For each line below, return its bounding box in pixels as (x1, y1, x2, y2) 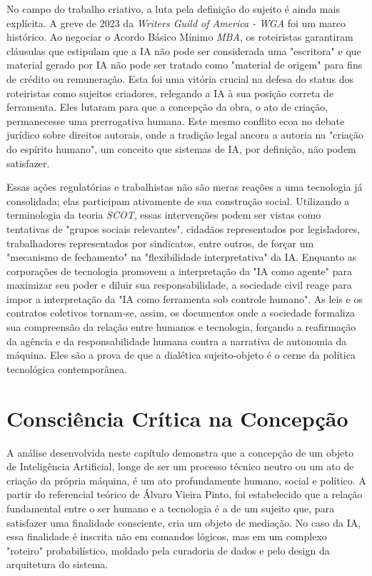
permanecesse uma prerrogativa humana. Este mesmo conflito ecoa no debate (6, 113, 345, 128)
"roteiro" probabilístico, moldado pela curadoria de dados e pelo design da (6, 542, 330, 557)
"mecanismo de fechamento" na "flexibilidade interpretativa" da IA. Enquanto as (6, 249, 357, 264)
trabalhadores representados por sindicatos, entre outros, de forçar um (6, 235, 314, 250)
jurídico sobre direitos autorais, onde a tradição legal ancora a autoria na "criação (6, 127, 364, 142)
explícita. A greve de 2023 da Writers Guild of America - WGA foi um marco (6, 15, 346, 30)
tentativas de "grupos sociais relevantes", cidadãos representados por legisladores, (6, 221, 361, 236)
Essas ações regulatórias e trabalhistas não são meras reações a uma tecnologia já (6, 179, 363, 194)
